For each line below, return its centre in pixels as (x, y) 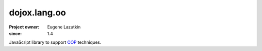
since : (15, 33)
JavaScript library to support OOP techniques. (55, 42)
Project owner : (24, 27)
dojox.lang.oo (38, 13)
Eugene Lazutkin (64, 27)
